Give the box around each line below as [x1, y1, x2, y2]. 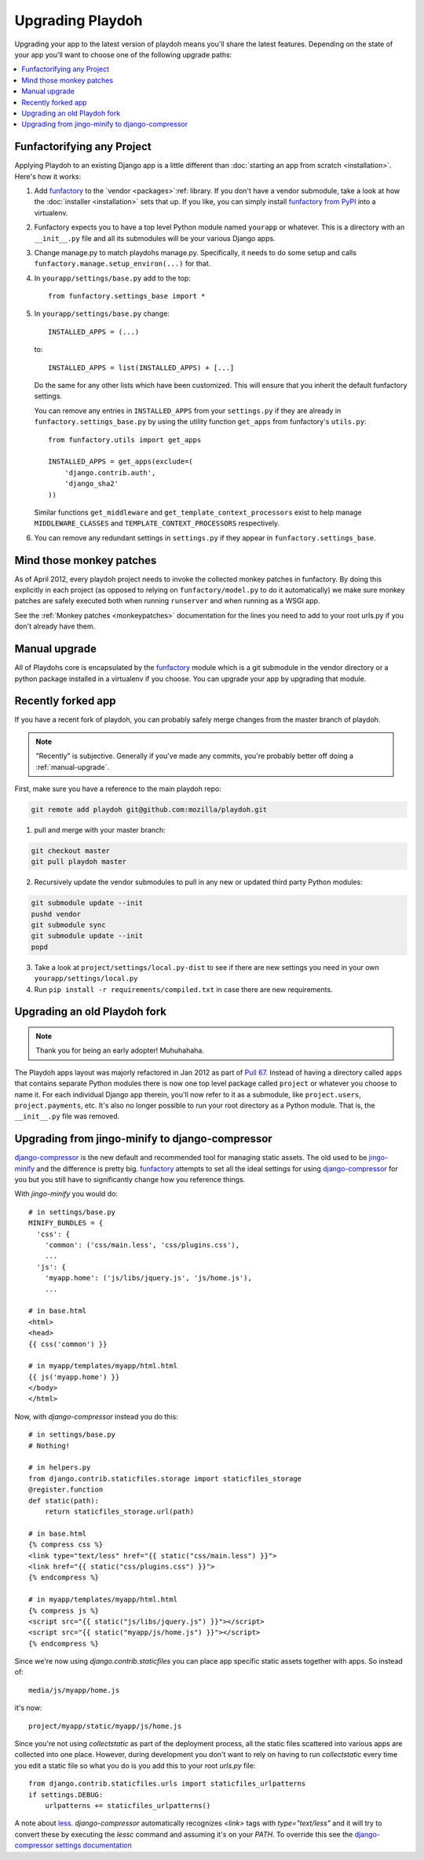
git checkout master [31, 846, 110, 855]
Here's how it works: [14, 171, 82, 181]
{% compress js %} [28, 1606, 100, 1615]
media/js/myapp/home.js [28, 1686, 120, 1694]
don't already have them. [14, 621, 96, 632]
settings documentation [55, 1840, 133, 1850]
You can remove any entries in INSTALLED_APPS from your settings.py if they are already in [34, 405, 342, 416]
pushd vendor [31, 910, 82, 918]
